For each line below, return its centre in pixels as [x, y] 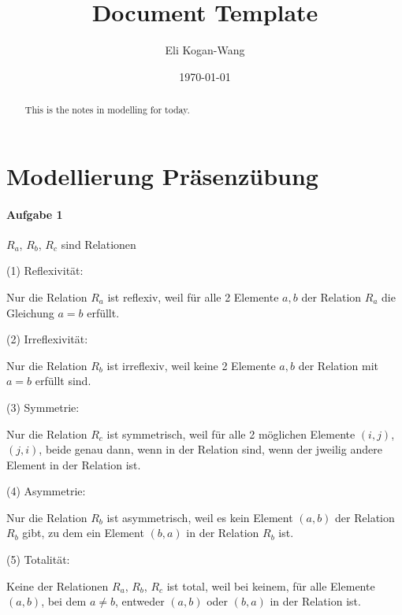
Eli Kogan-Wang [205, 50]
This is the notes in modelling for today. [107, 110]
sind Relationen [99, 244]
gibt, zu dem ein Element [83, 533]
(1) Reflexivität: [45, 270]
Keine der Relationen [58, 585]
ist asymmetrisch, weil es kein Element [200, 517]
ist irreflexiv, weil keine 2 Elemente [191, 365]
